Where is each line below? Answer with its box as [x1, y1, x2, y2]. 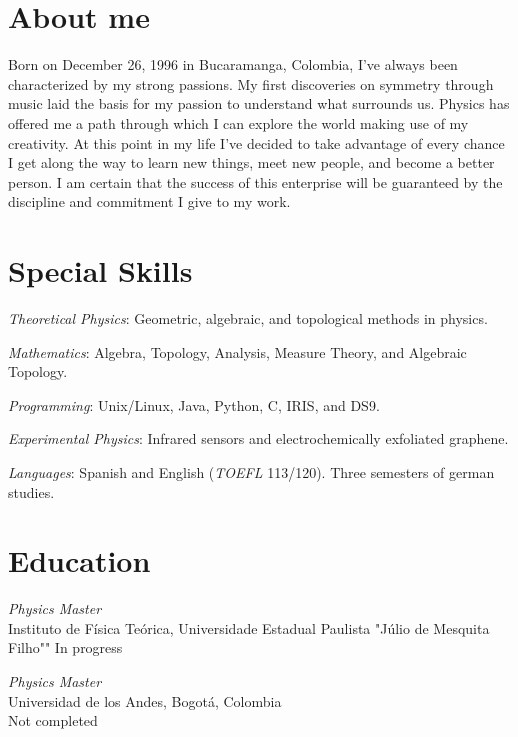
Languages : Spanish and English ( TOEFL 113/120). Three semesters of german [8, 461, 495, 482]
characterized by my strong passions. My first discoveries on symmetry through [8, 73, 494, 94]
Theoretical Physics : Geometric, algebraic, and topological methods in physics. [8, 308, 488, 328]
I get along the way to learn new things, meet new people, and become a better [8, 152, 495, 173]
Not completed [8, 710, 98, 731]
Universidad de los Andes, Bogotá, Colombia [8, 690, 282, 711]
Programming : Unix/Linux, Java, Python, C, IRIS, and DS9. [8, 394, 380, 415]
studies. [8, 481, 55, 502]
